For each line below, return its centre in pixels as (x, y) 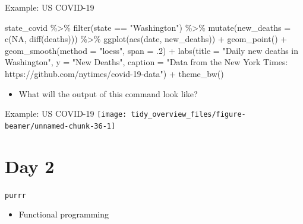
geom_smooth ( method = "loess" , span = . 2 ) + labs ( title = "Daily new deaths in (152, 50)
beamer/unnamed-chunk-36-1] (60, 126)
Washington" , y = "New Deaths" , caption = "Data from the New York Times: (146, 62)
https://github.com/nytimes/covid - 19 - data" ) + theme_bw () (114, 73)
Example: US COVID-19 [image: (66, 113)
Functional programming (64, 214)
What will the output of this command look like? (108, 93)
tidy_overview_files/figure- (188, 115)
